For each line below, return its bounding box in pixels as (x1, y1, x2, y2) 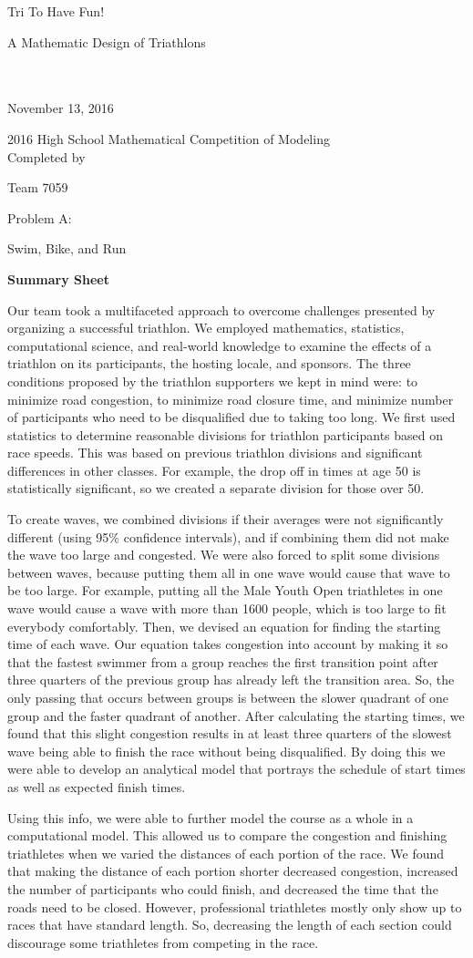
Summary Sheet (7, 269, 109, 288)
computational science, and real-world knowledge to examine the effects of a (7, 335, 432, 355)
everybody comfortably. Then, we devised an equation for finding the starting (7, 616, 441, 635)
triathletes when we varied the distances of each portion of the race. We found (7, 843, 445, 862)
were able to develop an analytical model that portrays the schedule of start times (7, 759, 466, 778)
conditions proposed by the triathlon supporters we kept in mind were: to (7, 371, 418, 390)
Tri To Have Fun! (7, 2, 105, 20)
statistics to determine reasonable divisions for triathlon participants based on (7, 425, 444, 444)
